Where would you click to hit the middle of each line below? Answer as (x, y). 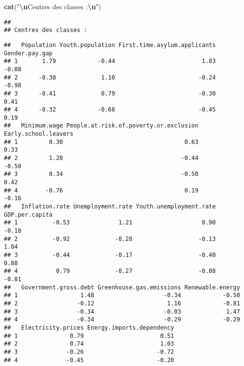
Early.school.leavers (39, 134)
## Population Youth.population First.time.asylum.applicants (110, 45)
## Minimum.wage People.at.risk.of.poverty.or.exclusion (101, 126)
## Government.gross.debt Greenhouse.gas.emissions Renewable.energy (122, 287)
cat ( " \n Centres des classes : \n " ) (53, 6)
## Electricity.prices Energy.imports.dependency (89, 327)
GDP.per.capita (28, 215)
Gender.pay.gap (28, 53)
